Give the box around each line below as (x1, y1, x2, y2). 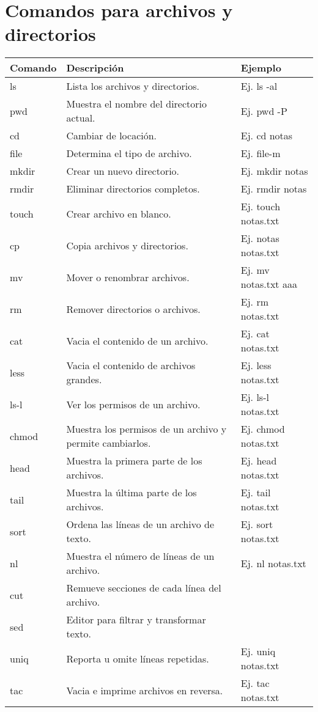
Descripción (66, 61, 124, 75)
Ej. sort (240, 517, 273, 532)
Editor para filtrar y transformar (66, 612, 206, 627)
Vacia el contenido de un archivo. (66, 333, 209, 348)
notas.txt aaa (240, 277, 297, 292)
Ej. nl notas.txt (240, 556, 306, 570)
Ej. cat (240, 326, 270, 341)
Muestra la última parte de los (66, 485, 197, 500)
